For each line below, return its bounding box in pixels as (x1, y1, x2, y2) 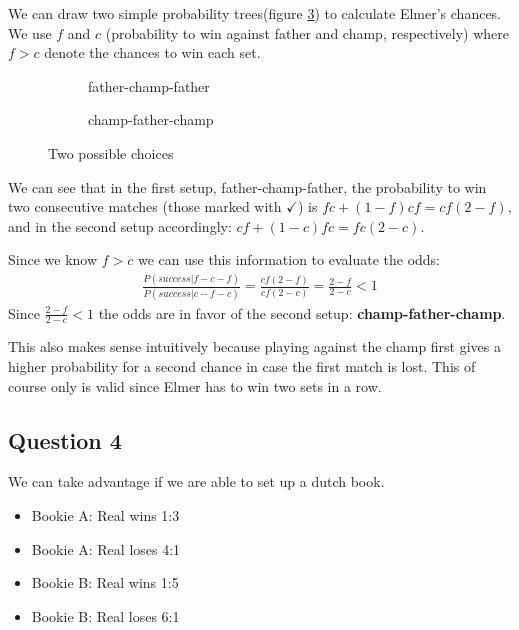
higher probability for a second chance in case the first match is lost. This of (8, 356, 476, 377)
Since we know (8, 249, 98, 270)
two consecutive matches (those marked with (8, 196, 282, 217)
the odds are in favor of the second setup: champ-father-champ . (98, 302, 506, 323)
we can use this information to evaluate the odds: (137, 249, 440, 270)
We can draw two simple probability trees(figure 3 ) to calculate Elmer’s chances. (8, 3, 502, 23)
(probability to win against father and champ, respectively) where (105, 22, 510, 43)
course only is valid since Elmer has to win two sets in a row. (8, 375, 382, 396)
